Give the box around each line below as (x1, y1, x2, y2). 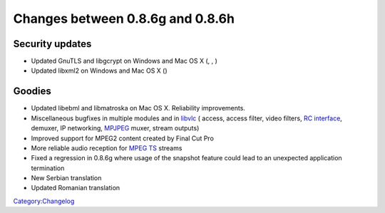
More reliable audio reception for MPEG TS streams (31, 143, 183, 152)
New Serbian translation (31, 174, 102, 182)
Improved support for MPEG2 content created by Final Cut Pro (31, 134, 214, 142)
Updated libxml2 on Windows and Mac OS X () (31, 66, 168, 75)
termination (31, 164, 65, 172)
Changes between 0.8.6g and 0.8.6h (13, 11, 235, 26)
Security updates (13, 38, 92, 50)
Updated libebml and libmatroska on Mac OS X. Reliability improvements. (31, 104, 246, 113)
